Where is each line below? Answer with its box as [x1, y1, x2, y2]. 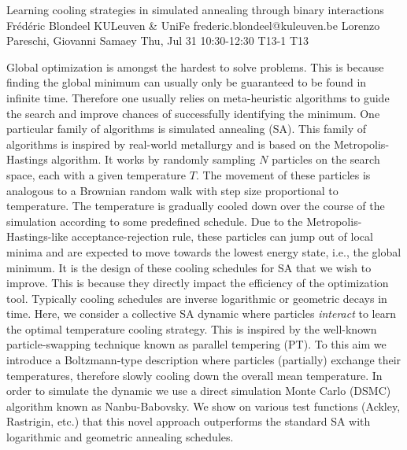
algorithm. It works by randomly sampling [51, 151, 256, 168]
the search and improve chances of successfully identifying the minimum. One [6, 105, 380, 121]
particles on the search [272, 151, 380, 168]
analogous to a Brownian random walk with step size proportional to [6, 182, 339, 198]
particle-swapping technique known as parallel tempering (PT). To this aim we [6, 336, 387, 352]
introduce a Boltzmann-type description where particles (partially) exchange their [6, 352, 401, 368]
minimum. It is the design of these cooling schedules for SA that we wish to [6, 259, 372, 275]
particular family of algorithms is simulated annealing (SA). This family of [6, 120, 367, 137]
